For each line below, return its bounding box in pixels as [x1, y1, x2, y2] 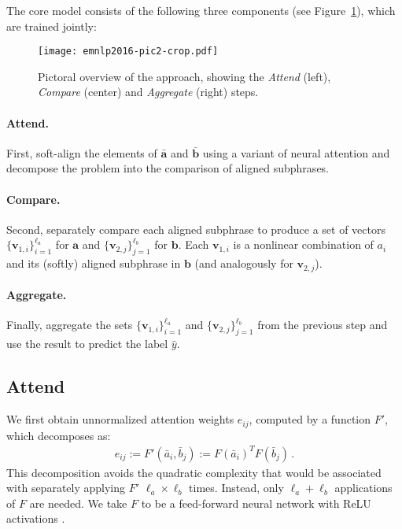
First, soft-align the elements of [6, 144, 157, 161]
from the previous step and [257, 316, 388, 333]
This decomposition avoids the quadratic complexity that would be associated [6, 464, 382, 480]
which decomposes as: [6, 427, 111, 443]
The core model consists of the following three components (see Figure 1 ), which [6, 2, 396, 18]
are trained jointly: [6, 17, 97, 34]
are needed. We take [29, 494, 127, 511]
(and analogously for [194, 255, 293, 272]
